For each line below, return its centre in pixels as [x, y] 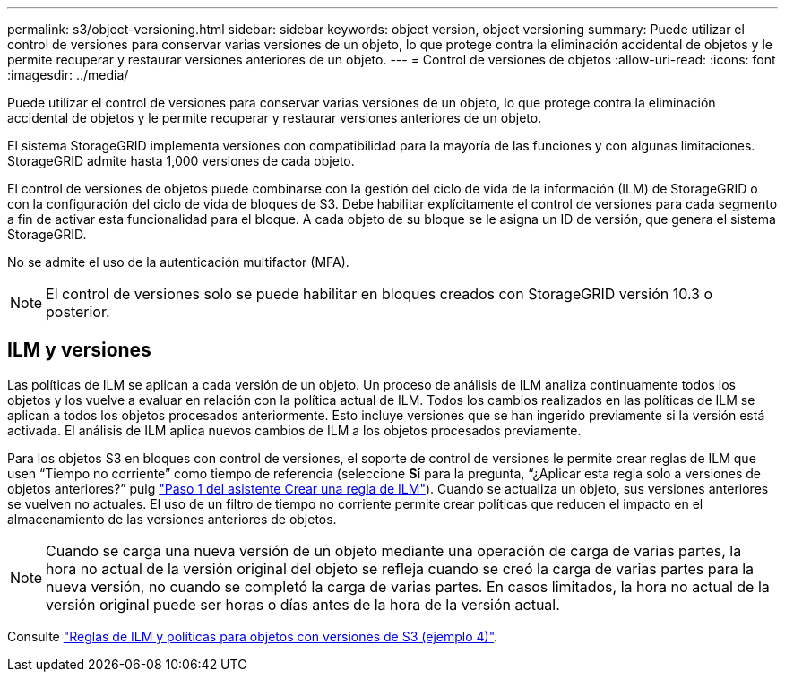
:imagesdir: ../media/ [68, 75]
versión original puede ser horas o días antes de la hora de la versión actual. [303, 604]
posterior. [78, 312]
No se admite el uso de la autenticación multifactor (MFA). [178, 262]
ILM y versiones [79, 350]
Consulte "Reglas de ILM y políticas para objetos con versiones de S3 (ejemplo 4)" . [253, 636]
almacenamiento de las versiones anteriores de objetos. [172, 519]
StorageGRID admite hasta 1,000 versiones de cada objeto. [181, 161]
